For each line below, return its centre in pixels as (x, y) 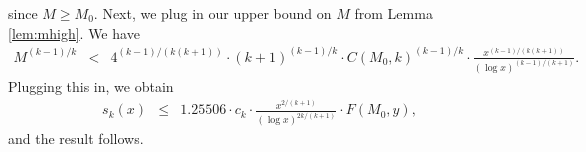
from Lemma (393, 13)
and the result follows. (76, 138)
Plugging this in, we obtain (91, 85)
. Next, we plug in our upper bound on (212, 13)
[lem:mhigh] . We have (74, 32)
